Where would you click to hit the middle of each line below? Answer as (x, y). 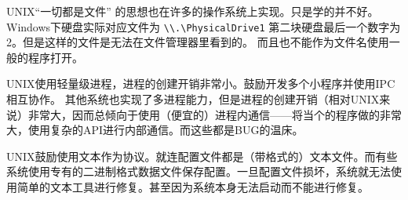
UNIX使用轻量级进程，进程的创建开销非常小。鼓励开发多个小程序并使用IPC (201, 84)
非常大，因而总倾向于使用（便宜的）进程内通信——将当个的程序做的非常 (215, 114)
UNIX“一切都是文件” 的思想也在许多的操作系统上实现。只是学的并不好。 (193, 11)
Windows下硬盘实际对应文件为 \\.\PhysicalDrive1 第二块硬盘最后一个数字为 (204, 26)
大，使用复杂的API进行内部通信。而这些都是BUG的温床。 (155, 130)
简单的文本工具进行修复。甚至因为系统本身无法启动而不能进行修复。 (193, 187)
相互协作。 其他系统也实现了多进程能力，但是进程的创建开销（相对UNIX (193, 99)
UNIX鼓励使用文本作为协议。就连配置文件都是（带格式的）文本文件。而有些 (202, 156)
